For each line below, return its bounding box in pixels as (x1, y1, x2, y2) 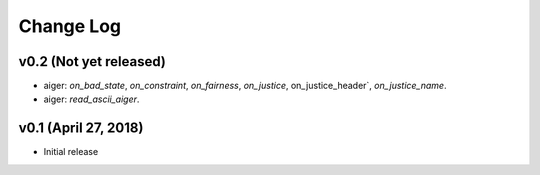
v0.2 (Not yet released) (18, 53, 167, 70)
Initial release (43, 146, 99, 158)
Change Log (18, 15, 122, 37)
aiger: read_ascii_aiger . (43, 93, 140, 105)
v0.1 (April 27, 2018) (18, 120, 144, 137)
